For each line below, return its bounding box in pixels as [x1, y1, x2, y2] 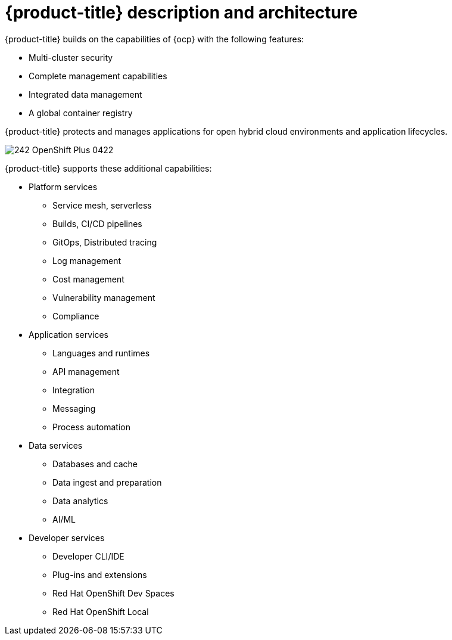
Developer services [29, 532, 105, 543]
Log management [52, 255, 121, 266]
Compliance [52, 310, 99, 321]
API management [52, 366, 120, 377]
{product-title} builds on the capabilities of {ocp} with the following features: [5, 33, 304, 44]
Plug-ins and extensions [52, 569, 147, 580]
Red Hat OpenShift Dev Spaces [52, 588, 174, 598]
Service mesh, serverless [52, 200, 152, 210]
